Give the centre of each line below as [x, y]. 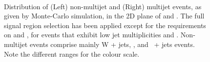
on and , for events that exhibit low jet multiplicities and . [91, 35]
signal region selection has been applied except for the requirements [105, 25]
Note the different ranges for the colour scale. [72, 54]
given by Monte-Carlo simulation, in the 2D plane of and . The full [104, 16]
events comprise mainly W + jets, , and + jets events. [112, 44]
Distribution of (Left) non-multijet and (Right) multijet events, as [103, 6]
